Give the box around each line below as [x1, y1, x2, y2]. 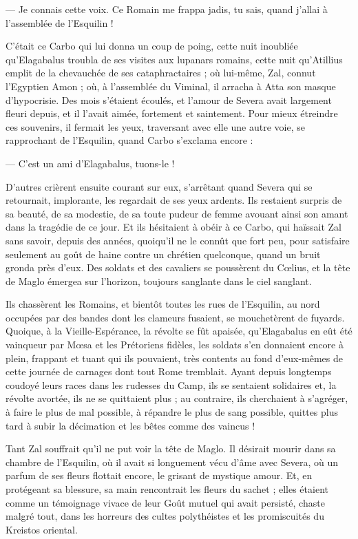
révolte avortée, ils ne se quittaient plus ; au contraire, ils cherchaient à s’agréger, [6, 391, 348, 405]
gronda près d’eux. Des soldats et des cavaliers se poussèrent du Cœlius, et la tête [6, 260, 350, 275]
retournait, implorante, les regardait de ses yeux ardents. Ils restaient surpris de [6, 193, 342, 207]
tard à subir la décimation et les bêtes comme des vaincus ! [6, 418, 255, 432]
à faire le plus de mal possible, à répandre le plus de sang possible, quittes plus [6, 405, 339, 419]
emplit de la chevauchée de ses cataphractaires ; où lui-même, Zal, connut [6, 65, 316, 80]
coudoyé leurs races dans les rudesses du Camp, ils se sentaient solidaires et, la [6, 377, 337, 392]
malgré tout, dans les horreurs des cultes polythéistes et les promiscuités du [6, 509, 324, 523]
